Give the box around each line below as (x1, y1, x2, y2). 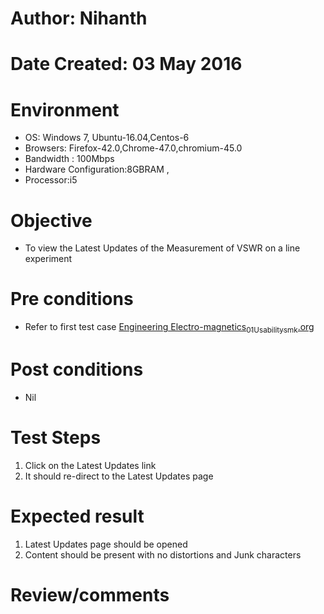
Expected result (10, 505, 145, 528)
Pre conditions (10, 288, 134, 311)
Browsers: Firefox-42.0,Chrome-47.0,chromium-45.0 (24, 142, 243, 154)
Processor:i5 (24, 174, 78, 186)
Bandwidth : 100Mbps (24, 153, 115, 165)
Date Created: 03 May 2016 (10, 53, 243, 76)
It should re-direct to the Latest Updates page (24, 470, 214, 482)
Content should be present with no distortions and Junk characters (24, 548, 302, 561)
